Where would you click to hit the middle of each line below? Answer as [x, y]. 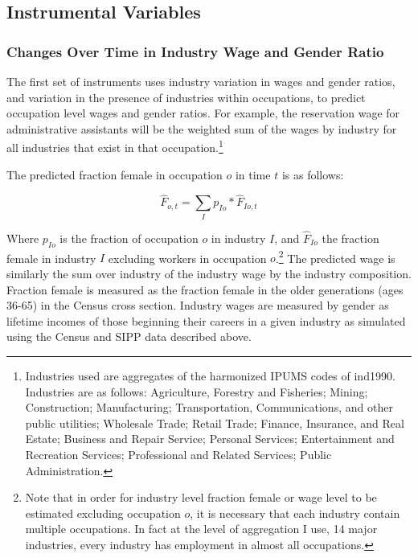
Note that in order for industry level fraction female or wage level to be [201, 497]
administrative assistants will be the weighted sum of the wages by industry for [202, 128]
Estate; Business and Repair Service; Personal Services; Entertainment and [210, 439]
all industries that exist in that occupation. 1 [115, 146]
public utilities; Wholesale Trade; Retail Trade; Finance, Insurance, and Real [215, 423]
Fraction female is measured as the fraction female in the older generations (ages [205, 289]
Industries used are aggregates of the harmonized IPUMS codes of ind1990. [210, 375]
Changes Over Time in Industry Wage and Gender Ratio [195, 51]
